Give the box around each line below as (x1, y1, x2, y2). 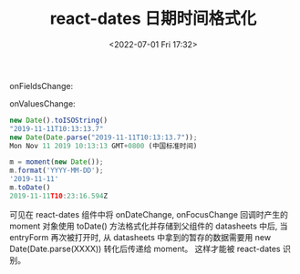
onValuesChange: (9, 97, 76, 109)
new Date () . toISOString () (9, 116, 108, 125)
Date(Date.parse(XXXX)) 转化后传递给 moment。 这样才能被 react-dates (9, 243, 281, 254)
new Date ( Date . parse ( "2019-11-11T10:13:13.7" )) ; (9, 133, 198, 142)
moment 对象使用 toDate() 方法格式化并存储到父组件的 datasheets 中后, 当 (9, 220, 288, 231)
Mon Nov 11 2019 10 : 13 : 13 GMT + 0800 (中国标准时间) (9, 141, 198, 150)
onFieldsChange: (9, 80, 74, 91)
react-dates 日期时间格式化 (49, 8, 257, 29)
